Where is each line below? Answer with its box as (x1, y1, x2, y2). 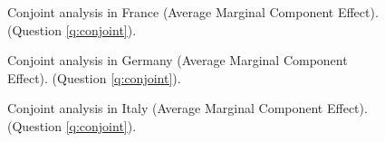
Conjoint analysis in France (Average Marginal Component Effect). (7, 3, 379, 21)
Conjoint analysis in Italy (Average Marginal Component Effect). (7, 99, 368, 118)
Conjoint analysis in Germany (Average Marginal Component (7, 51, 348, 70)
